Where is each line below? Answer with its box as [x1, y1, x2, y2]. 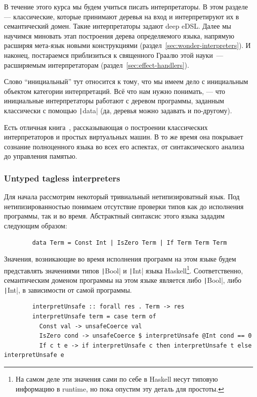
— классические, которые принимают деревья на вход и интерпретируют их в [4, 11, 239, 21]
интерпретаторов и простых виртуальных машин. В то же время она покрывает [4, 132, 243, 142]
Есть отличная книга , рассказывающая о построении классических [4, 122, 208, 132]
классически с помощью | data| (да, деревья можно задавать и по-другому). [4, 105, 232, 115]
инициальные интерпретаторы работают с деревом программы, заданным [4, 95, 224, 106]
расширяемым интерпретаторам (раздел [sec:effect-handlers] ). [4, 59, 189, 70]
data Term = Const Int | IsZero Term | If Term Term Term [32, 239, 227, 246]
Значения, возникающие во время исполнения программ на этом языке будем [4, 254, 236, 264]
